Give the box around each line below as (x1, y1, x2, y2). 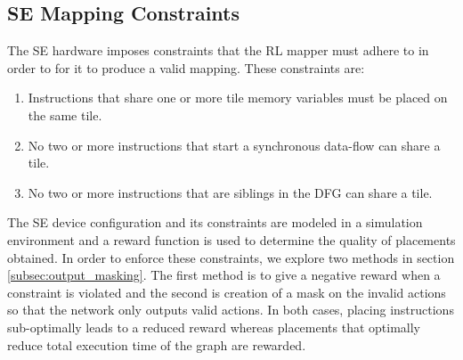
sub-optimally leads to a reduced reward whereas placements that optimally (7, 317, 421, 336)
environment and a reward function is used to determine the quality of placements (7, 230, 456, 249)
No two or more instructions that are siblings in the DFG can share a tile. (28, 183, 433, 201)
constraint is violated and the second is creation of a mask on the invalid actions (7, 282, 446, 301)
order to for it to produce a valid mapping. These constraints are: (7, 58, 365, 77)
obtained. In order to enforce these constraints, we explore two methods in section (7, 248, 455, 266)
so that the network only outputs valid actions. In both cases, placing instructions (7, 300, 454, 319)
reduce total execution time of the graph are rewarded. (7, 335, 306, 354)
